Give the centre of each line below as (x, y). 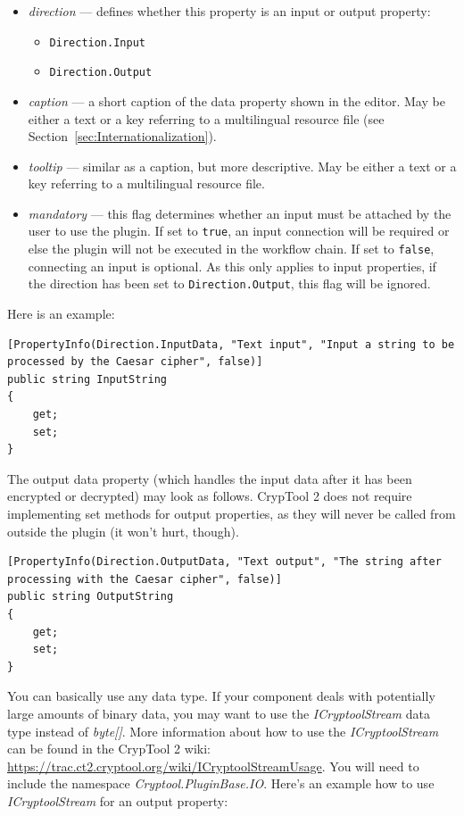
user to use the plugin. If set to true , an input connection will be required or (239, 231)
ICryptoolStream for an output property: (118, 800)
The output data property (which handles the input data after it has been (210, 478)
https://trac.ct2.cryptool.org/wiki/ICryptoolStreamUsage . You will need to (213, 766)
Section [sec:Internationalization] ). (122, 136)
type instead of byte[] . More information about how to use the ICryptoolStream (223, 731)
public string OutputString (91, 597)
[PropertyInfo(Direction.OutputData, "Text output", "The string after (224, 562)
